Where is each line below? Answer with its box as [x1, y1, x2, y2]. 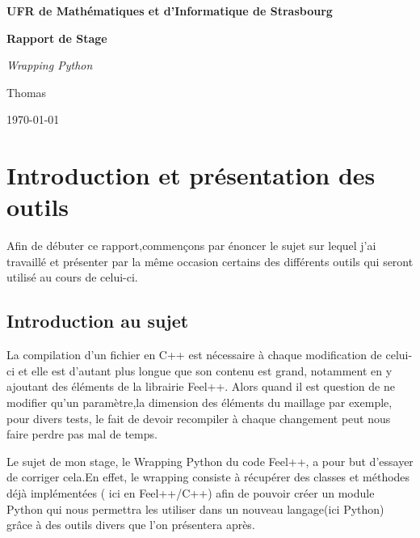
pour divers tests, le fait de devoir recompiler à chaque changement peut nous [6, 409, 391, 426]
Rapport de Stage [6, 29, 107, 46]
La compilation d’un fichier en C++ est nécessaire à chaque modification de [6, 346, 382, 363]
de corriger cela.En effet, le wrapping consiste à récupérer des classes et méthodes [6, 468, 410, 485]
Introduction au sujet [6, 308, 189, 333]
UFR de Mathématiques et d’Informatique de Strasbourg [6, 2, 333, 19]
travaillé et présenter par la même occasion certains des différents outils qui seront [6, 252, 414, 269]
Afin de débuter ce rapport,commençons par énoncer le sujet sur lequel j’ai [6, 237, 376, 254]
